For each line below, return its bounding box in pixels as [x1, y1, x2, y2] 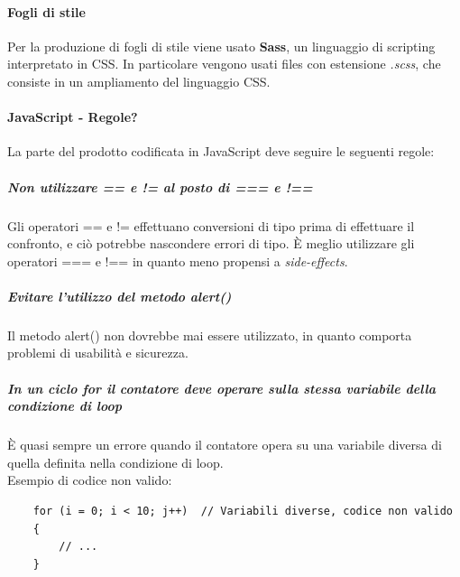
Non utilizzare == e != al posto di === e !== [7, 177, 313, 196]
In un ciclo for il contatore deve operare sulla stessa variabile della [7, 378, 436, 397]
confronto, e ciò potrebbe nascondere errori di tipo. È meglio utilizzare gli [7, 234, 415, 253]
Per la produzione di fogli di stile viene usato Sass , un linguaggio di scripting [7, 36, 436, 55]
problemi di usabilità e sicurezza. [7, 343, 189, 362]
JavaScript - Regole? [7, 107, 138, 126]
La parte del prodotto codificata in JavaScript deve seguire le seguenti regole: [7, 142, 435, 161]
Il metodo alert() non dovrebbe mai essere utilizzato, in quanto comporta [7, 325, 412, 344]
